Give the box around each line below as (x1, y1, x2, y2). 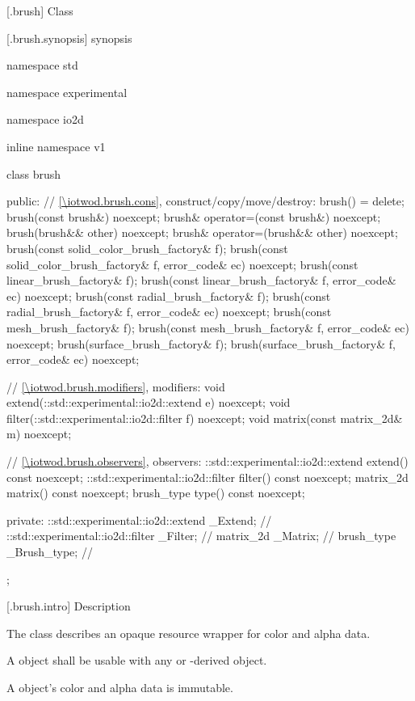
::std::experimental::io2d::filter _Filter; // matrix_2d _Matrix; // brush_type (6, 527, 396, 544)
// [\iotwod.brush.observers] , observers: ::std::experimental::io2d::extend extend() (6, 453, 409, 470)
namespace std (6, 57, 78, 74)
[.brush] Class (6, 2, 73, 19)
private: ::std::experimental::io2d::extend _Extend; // (6, 511, 272, 528)
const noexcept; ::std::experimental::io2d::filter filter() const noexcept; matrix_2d (6, 468, 409, 485)
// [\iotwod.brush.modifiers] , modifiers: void (6, 378, 225, 395)
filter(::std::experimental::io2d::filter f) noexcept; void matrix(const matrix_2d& (6, 409, 403, 426)
